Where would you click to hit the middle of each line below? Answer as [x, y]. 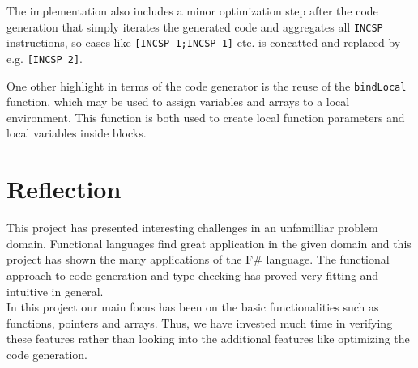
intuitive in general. [55, 291]
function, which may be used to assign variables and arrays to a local [178, 102]
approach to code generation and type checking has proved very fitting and [193, 275]
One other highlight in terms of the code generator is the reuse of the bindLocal [207, 85]
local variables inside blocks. [77, 133]
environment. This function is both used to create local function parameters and [206, 117]
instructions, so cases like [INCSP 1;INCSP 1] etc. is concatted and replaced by [204, 42]
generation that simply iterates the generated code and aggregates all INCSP [195, 26]
